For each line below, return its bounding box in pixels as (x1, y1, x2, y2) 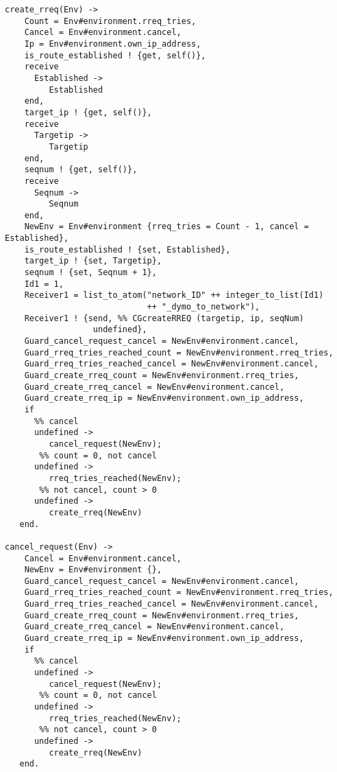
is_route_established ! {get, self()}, (24, 50, 206, 60)
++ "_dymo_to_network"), (147, 302, 260, 312)
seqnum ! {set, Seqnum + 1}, (24, 268, 157, 278)
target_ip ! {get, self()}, (24, 107, 152, 117)
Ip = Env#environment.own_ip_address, (24, 38, 201, 49)
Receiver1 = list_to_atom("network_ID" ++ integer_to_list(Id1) (24, 290, 324, 301)
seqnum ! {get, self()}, (24, 165, 138, 175)
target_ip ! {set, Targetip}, (24, 256, 162, 266)
